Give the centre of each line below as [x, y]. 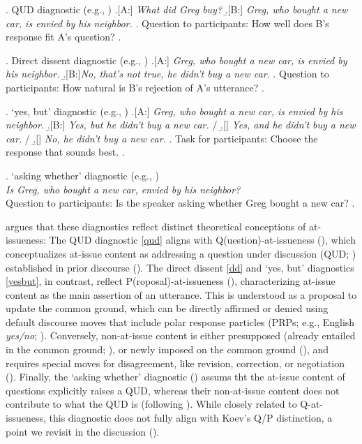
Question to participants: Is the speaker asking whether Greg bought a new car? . [180, 203]
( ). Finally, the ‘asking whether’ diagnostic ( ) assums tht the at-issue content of [175, 377]
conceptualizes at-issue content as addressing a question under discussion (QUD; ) [181, 253]
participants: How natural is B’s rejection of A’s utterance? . [135, 87]
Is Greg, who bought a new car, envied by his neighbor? [123, 189]
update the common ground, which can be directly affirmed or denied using [167, 308]
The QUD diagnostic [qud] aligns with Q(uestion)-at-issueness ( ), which [202, 240]
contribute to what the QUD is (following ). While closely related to [151, 404]
